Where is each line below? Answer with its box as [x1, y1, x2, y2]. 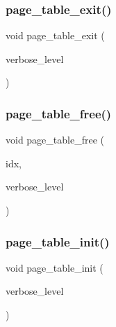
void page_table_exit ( [6, 28, 105, 43]
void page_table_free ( [6, 132, 104, 147]
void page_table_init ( [6, 260, 103, 274]
